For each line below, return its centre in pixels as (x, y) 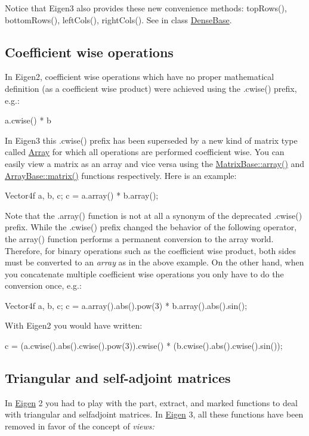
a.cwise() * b (28, 120)
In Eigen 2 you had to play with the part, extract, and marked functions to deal (151, 402)
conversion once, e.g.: (43, 285)
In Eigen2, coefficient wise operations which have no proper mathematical (140, 77)
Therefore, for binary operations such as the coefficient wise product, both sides (150, 250)
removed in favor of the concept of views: (80, 426)
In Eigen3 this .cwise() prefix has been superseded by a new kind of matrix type (151, 140)
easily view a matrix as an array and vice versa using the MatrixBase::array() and (155, 163)
